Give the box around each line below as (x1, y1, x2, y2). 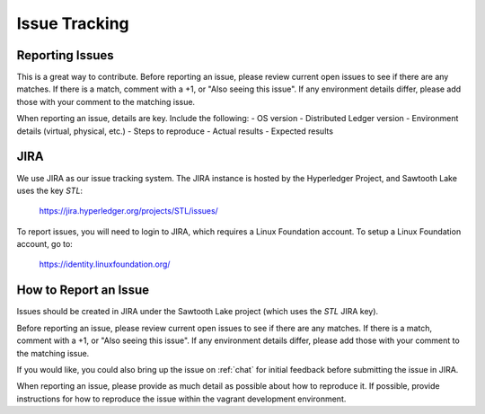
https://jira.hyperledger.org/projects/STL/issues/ (39, 206, 219, 216)
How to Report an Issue (16, 283, 150, 298)
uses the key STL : (16, 185, 84, 196)
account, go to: (16, 239, 74, 250)
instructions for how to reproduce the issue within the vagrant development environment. (16, 393, 347, 404)
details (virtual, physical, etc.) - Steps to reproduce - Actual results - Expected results (16, 126, 334, 137)
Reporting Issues (16, 48, 114, 63)
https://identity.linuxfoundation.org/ (39, 259, 171, 269)
